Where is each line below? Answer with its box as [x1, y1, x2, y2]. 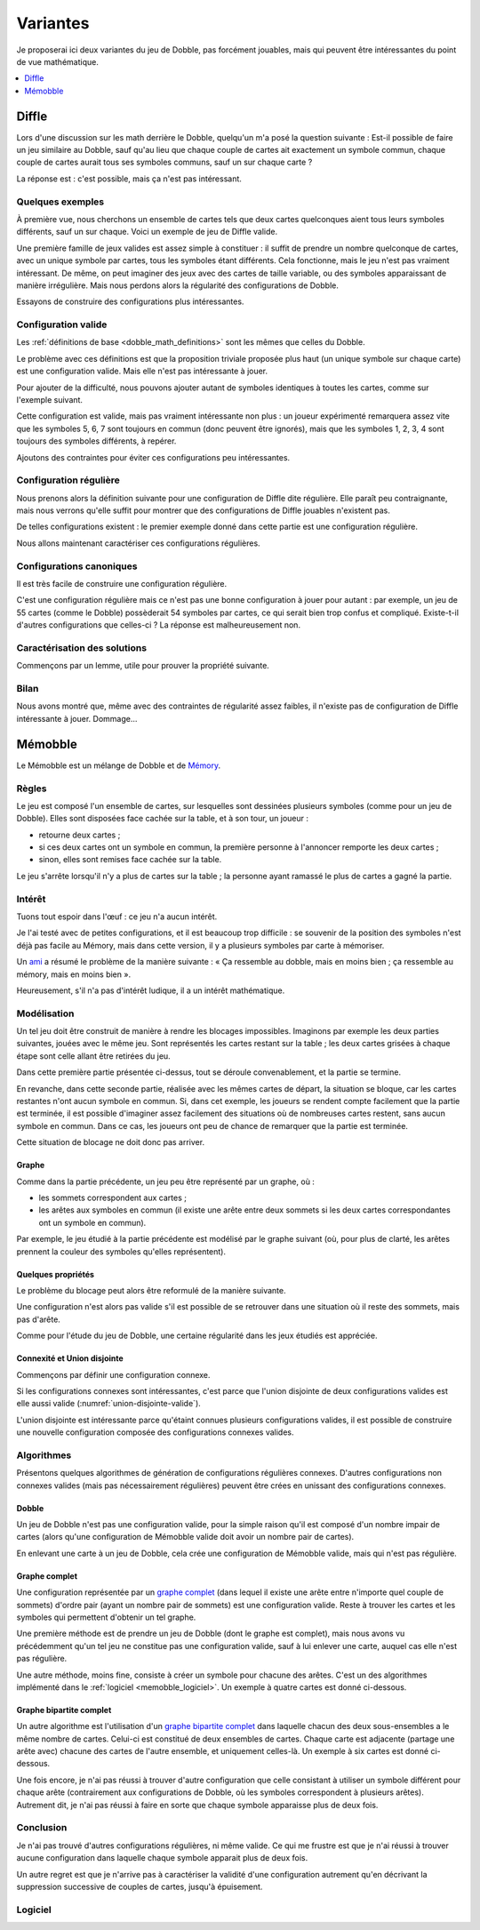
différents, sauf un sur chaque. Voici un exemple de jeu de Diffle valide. [16, 227, 278, 237]
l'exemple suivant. [16, 394, 84, 404]
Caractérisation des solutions [16, 641, 147, 653]
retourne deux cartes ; [38, 829, 121, 840]
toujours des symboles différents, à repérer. [16, 436, 177, 446]
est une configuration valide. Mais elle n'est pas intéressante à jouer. [16, 365, 268, 377]
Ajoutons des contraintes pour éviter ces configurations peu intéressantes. [16, 452, 291, 462]
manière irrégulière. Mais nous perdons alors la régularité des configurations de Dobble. [16, 280, 340, 291]
